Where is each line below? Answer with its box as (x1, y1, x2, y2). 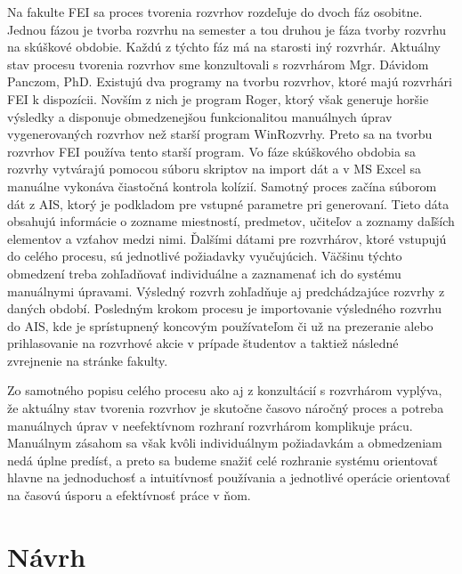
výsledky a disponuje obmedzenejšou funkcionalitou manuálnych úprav (7, 107, 393, 125)
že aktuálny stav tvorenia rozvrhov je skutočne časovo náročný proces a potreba (7, 399, 444, 417)
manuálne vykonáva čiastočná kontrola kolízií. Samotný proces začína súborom (7, 176, 437, 195)
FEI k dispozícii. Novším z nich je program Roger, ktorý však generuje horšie (7, 89, 429, 108)
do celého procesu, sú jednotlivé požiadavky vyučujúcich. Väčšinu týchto (7, 247, 402, 265)
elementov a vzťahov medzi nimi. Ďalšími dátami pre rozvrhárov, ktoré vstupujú (7, 229, 447, 247)
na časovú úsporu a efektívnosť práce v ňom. (7, 486, 251, 505)
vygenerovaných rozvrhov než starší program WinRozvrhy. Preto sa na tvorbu (7, 125, 433, 143)
